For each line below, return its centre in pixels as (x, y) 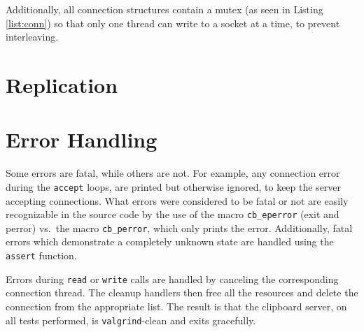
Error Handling (82, 139)
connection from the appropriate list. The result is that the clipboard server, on (176, 306)
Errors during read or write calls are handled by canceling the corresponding (172, 279)
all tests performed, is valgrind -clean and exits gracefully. (131, 320)
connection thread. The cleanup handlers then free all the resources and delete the (182, 293)
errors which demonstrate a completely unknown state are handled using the (170, 241)
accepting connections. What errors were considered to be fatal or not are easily (177, 200)
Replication (62, 84)
